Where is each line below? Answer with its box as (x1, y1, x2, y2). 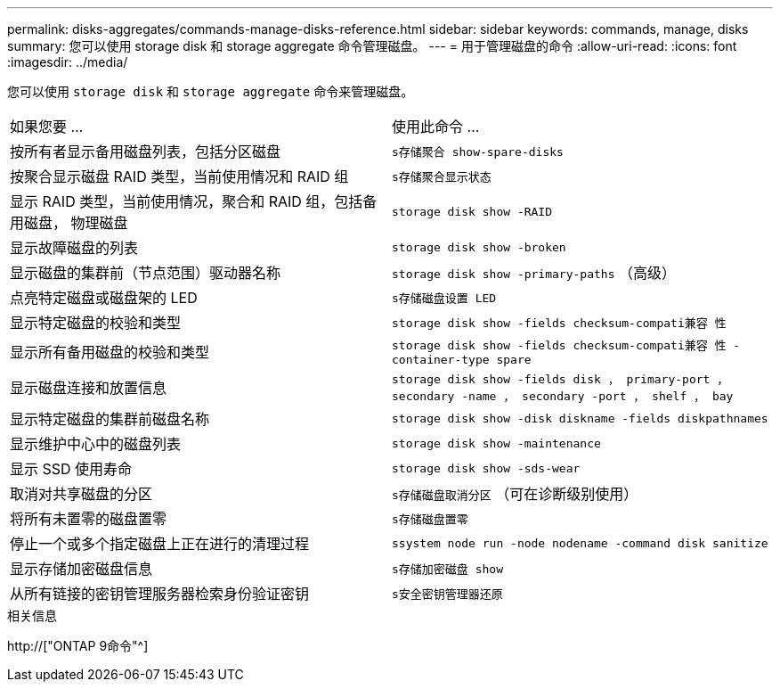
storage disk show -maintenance (392, 436, 601, 450)
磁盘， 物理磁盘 (24, 214, 128, 232)
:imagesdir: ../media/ (7, 54, 128, 70)
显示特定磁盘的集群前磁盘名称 (10, 410, 210, 428)
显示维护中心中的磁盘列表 (10, 435, 182, 453)
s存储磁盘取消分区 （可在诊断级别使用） (392, 485, 638, 503)
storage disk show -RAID (392, 204, 553, 218)
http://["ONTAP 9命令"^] (7, 638, 149, 653)
